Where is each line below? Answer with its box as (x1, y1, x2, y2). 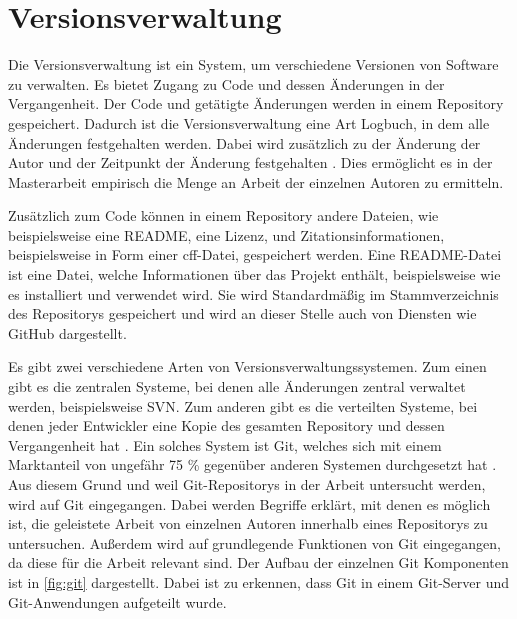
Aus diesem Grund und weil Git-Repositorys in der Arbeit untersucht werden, (8, 474, 486, 494)
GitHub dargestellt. (8, 322, 127, 343)
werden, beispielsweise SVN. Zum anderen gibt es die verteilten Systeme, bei (8, 395, 478, 416)
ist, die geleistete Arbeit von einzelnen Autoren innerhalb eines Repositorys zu (8, 513, 488, 534)
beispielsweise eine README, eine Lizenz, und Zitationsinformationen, (8, 224, 445, 245)
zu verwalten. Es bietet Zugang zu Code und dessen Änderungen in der (8, 73, 445, 94)
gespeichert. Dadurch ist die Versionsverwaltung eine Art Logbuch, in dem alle (8, 112, 490, 133)
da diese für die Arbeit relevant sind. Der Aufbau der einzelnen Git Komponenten (8, 552, 509, 573)
